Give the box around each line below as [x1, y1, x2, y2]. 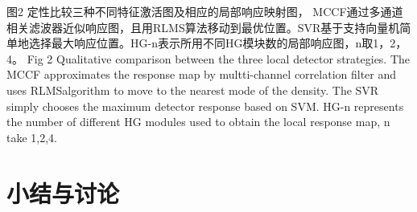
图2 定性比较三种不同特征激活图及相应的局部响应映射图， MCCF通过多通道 [6, 3, 403, 19]
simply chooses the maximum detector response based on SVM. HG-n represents [6, 97, 404, 114]
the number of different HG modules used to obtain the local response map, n [6, 113, 390, 130]
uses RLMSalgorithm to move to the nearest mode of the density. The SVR [6, 81, 379, 98]
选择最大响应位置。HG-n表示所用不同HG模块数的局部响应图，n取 [28, 35, 374, 51]
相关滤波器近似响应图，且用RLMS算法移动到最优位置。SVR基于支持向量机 [6, 18, 400, 35]
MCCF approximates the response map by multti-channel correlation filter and [6, 66, 397, 83]
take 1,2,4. [6, 128, 57, 145]
